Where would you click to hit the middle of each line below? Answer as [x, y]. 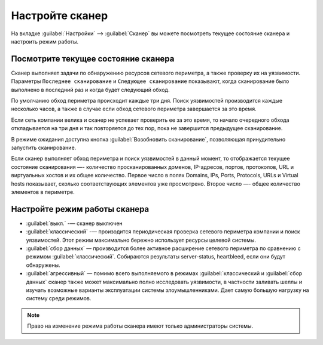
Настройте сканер [60, 16]
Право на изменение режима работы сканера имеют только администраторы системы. [140, 326]
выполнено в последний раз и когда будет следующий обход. [90, 90]
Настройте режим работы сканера [80, 209]
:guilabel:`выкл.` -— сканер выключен [74, 223]
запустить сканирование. [44, 147]
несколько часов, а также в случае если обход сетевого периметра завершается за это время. [134, 109]
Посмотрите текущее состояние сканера [93, 59]
